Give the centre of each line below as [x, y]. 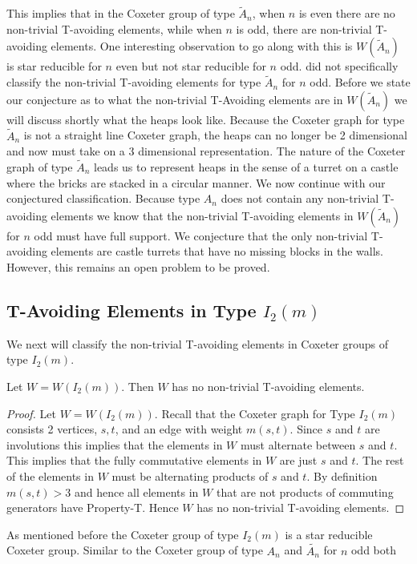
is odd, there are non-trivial [304, 28]
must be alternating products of [190, 475]
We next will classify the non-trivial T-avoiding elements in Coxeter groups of [198, 343]
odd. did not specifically [339, 66]
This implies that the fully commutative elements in [134, 460]
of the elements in [50, 475]
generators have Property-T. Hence [93, 508]
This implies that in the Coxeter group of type [121, 13]
